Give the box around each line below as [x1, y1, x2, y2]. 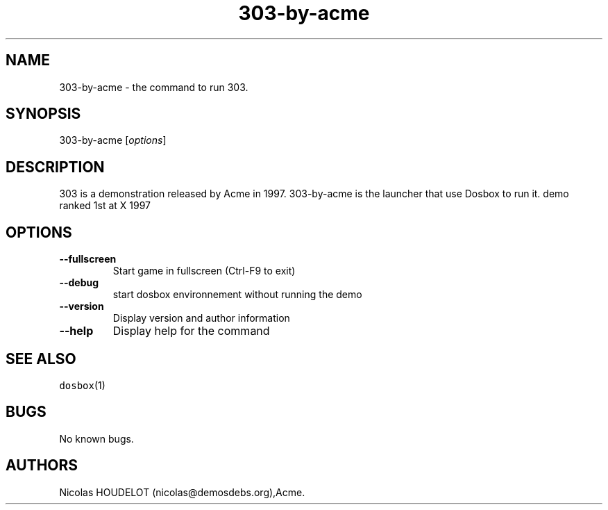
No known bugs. [59, 432, 134, 445]
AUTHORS [6, 456, 78, 475]
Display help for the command [112, 324, 270, 338]
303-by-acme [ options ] [59, 134, 167, 147]
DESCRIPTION [6, 158, 105, 176]
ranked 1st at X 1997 [59, 199, 151, 212]
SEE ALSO [6, 349, 76, 368]
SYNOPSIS [6, 105, 81, 123]
